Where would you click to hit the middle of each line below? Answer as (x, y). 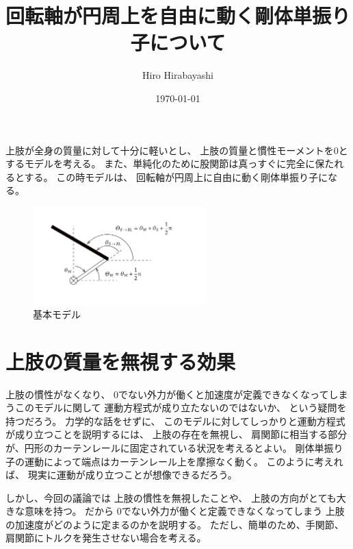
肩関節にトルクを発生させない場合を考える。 (106, 538)
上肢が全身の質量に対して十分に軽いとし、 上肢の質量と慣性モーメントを (170, 150)
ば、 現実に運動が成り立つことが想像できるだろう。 (121, 475)
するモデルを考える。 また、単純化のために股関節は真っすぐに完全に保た (170, 163)
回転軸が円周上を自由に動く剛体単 (159, 15)
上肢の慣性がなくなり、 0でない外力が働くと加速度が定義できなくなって (167, 394)
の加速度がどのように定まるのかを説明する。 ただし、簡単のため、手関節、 (175, 524)
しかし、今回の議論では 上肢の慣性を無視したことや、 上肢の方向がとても (171, 497)
